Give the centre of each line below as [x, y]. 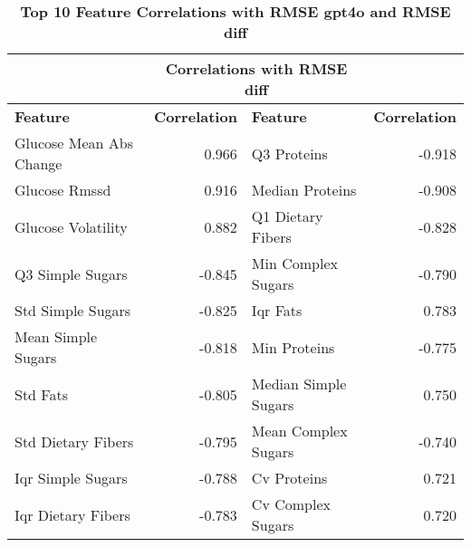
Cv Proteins [289, 478]
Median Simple [299, 384]
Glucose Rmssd [63, 190]
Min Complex [294, 263]
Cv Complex [291, 504]
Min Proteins [293, 347]
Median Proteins [304, 190]
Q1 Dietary [287, 216]
